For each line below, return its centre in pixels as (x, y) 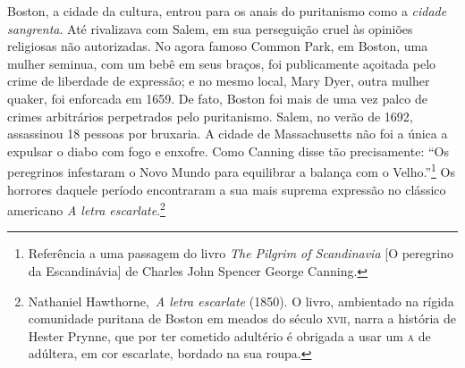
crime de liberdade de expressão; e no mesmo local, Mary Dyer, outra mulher (219, 81)
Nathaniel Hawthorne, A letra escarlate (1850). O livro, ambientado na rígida (241, 301)
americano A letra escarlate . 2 (86, 209)
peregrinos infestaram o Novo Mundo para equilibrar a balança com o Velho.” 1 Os (232, 170)
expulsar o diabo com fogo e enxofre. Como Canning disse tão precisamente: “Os (228, 151)
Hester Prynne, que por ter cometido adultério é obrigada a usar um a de (229, 335)
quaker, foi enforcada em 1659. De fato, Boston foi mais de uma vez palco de (217, 98)
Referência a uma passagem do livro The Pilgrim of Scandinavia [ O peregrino (241, 253)
